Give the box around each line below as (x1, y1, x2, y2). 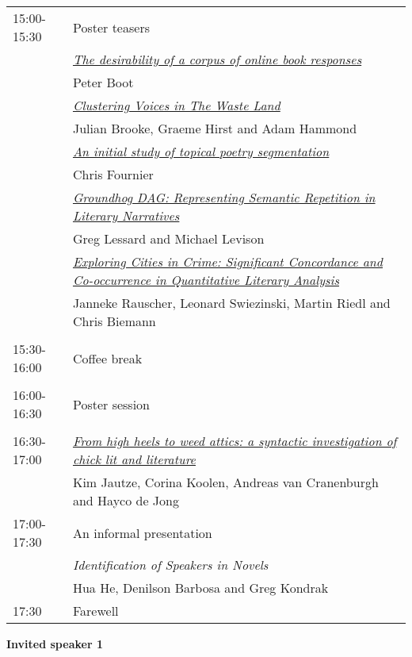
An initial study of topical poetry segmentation (72, 142, 330, 160)
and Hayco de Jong (72, 491, 179, 509)
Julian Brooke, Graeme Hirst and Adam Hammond (72, 119, 357, 137)
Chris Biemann (72, 312, 156, 330)
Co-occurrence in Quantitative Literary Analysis (72, 271, 340, 289)
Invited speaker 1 (6, 636, 103, 651)
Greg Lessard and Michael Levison (72, 229, 265, 248)
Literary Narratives (72, 206, 180, 225)
